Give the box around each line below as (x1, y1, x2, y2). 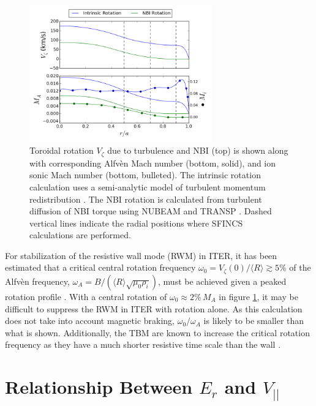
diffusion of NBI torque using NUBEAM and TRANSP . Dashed (29, 205, 272, 217)
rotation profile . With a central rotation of (5, 290, 167, 303)
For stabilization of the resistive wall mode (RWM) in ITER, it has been (5, 249, 277, 261)
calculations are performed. (29, 228, 131, 241)
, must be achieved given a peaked (158, 274, 287, 287)
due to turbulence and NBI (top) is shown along (107, 144, 288, 157)
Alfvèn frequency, (5, 274, 70, 287)
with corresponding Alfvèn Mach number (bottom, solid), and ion (29, 156, 276, 169)
